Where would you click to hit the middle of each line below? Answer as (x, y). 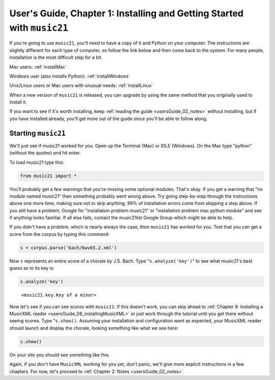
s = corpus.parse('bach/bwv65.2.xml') (68, 247)
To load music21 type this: (37, 162)
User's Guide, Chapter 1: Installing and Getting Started (127, 13)
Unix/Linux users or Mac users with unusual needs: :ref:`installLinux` (81, 86)
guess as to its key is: (32, 268)
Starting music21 (37, 133)
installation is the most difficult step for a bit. (56, 57)
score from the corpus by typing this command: (59, 234)
